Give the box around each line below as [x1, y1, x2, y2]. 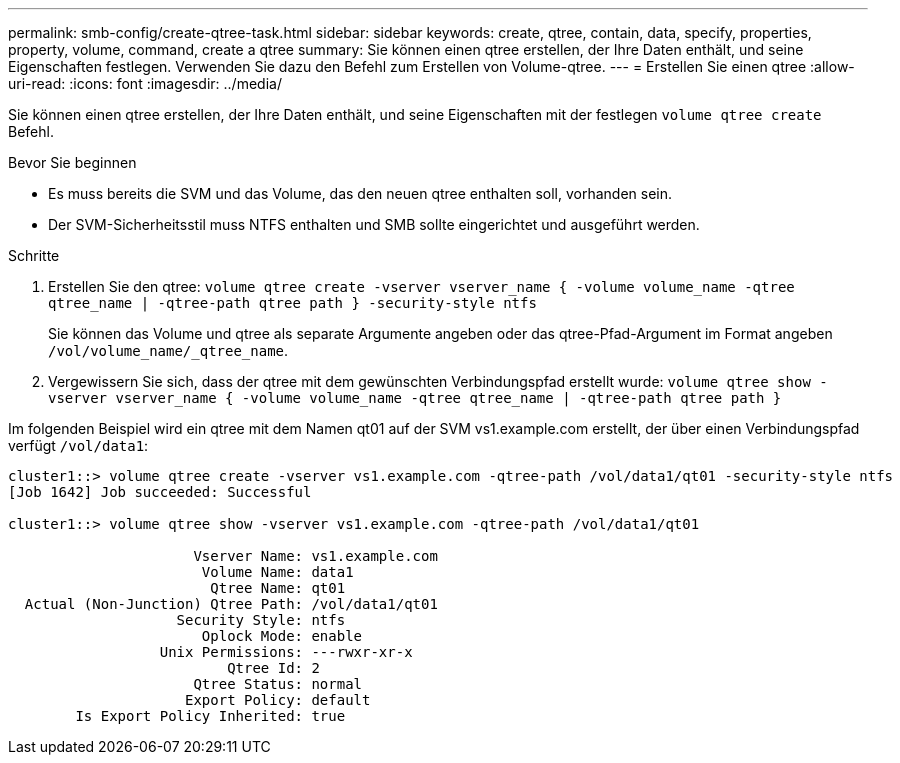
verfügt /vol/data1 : [8, 437, 149, 454]
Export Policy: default [185, 692, 371, 708]
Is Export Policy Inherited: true [75, 708, 346, 724]
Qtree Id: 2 [227, 660, 320, 676]
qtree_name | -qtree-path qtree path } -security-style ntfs [48, 295, 537, 311]
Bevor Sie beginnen [8, 154, 137, 171]
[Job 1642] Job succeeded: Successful [8, 484, 312, 500]
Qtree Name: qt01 [210, 580, 346, 596]
